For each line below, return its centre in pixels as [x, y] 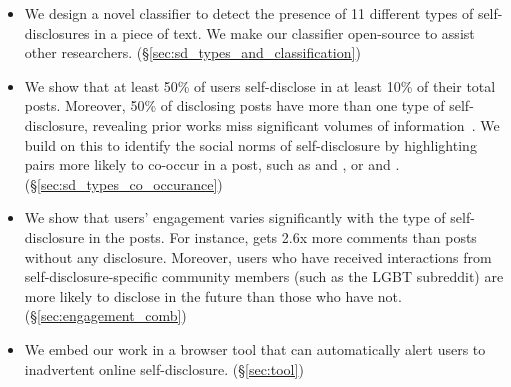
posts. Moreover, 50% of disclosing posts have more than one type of [234, 105]
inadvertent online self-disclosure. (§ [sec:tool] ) [164, 368]
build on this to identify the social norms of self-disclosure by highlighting [250, 144]
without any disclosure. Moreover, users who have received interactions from [258, 256]
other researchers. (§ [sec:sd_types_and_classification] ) [192, 52]
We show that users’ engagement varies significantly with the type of [235, 217]
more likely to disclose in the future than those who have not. [213, 295]
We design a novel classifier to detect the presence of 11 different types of [249, 13]
